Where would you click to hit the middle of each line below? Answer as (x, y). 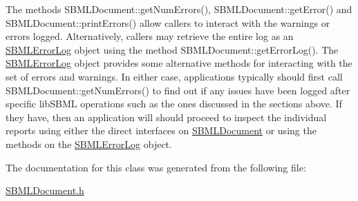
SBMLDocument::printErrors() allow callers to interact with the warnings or (168, 22)
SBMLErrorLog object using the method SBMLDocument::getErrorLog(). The (172, 49)
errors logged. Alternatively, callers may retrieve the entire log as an (150, 36)
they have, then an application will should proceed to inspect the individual (166, 117)
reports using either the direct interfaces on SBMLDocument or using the (161, 130)
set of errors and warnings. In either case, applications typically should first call (174, 76)
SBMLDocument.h (45, 190)
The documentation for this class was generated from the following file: (156, 167)
